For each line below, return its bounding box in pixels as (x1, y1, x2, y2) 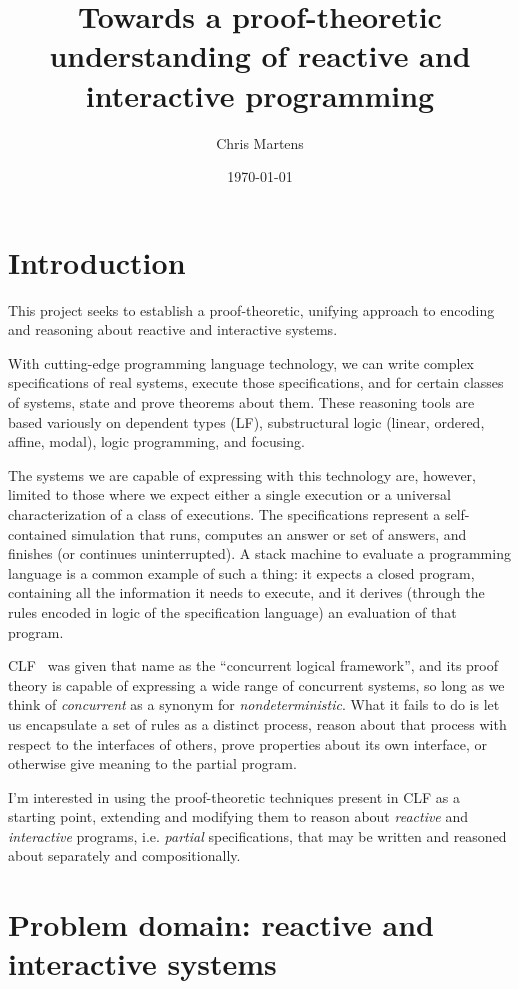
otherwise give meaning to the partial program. (8, 753, 297, 774)
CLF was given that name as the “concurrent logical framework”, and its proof (8, 655, 499, 676)
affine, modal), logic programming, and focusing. (8, 431, 305, 452)
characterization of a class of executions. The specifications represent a (8, 503, 441, 524)
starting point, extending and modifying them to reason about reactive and (8, 806, 469, 827)
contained (8, 523, 67, 544)
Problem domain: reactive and (8, 904, 434, 945)
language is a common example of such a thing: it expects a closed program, (8, 562, 475, 583)
